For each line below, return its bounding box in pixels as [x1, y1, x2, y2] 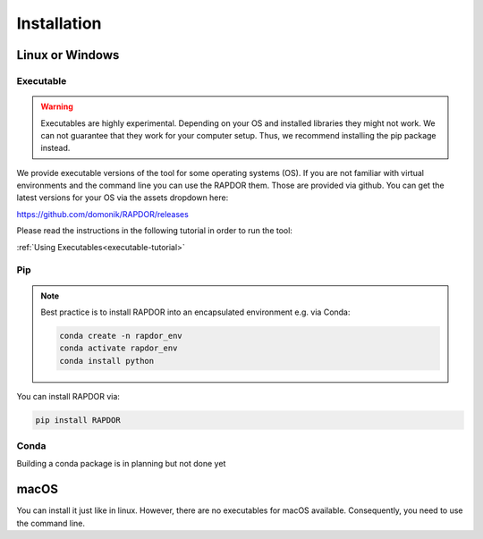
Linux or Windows [16, 47, 120, 63]
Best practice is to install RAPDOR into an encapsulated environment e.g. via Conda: [40, 307, 351, 317]
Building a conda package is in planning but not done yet [16, 459, 226, 469]
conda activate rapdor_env [59, 343, 178, 353]
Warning [40, 101, 73, 112]
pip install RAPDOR [35, 415, 121, 425]
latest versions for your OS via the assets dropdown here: [16, 192, 229, 203]
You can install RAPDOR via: [16, 391, 121, 401]
